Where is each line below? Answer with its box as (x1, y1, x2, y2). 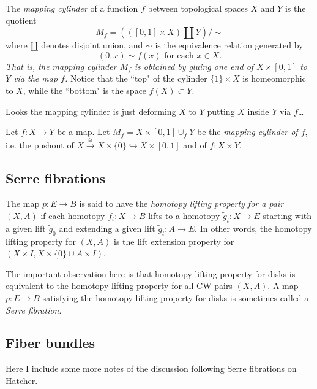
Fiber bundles (6, 333, 95, 352)
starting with (263, 209, 312, 221)
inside (247, 104, 269, 117)
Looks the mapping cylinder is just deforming (6, 104, 176, 117)
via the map (13, 72, 58, 85)
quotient (6, 13, 37, 26)
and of (183, 138, 207, 151)
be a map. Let (57, 125, 110, 138)
